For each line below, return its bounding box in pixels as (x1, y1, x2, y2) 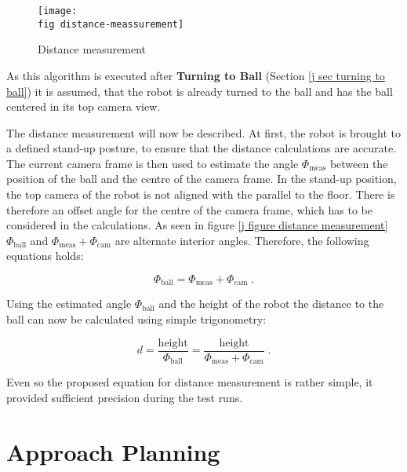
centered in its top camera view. (6, 98, 161, 115)
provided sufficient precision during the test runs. (6, 389, 243, 405)
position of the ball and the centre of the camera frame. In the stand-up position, (6, 170, 397, 187)
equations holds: (6, 247, 84, 264)
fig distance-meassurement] (38, 18, 184, 30)
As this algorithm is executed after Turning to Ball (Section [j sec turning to (6, 67, 385, 83)
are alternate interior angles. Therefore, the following (114, 232, 369, 248)
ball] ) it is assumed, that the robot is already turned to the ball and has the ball (6, 82, 393, 99)
